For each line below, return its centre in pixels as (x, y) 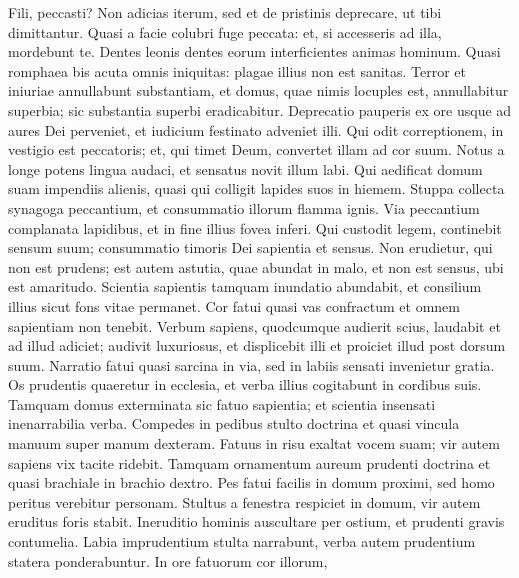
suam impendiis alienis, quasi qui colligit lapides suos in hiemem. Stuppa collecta (256, 188)
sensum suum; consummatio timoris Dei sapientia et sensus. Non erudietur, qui (250, 247)
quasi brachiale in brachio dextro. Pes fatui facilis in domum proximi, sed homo (251, 482)
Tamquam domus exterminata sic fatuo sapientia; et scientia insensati (222, 403)
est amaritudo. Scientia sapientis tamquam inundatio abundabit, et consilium (245, 286)
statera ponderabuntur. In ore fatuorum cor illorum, (168, 560)
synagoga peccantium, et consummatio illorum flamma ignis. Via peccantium (244, 207)
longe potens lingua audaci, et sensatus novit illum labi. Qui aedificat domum (245, 168)
